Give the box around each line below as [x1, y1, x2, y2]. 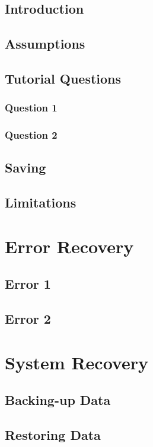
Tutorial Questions [5, 69, 122, 87]
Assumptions [5, 34, 85, 53]
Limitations [5, 193, 76, 212]
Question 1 [5, 100, 58, 115]
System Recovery [5, 350, 148, 374]
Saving [5, 158, 46, 177]
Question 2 [5, 127, 58, 142]
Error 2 [5, 309, 51, 328]
